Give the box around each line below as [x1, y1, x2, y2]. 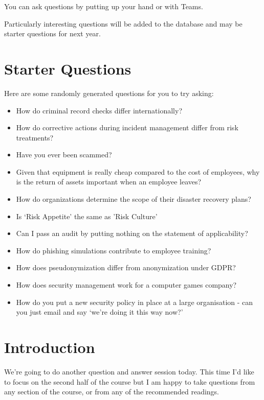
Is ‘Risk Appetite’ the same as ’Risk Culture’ [16, 210, 158, 221]
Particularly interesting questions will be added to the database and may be [4, 18, 243, 29]
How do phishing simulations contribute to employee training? [16, 245, 211, 255]
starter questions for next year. [4, 28, 101, 39]
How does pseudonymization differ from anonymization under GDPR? [16, 262, 236, 273]
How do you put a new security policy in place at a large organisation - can [16, 296, 253, 307]
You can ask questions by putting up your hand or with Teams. [4, 1, 203, 11]
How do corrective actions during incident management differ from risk [16, 122, 238, 133]
